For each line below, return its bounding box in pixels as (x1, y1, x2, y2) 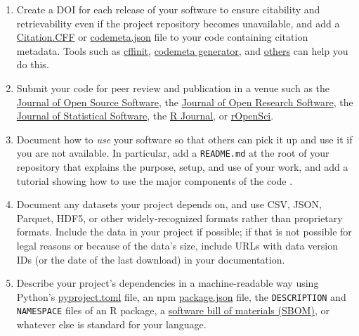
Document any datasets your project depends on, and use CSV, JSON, (16, 197, 322, 212)
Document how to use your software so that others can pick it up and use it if (16, 131, 353, 146)
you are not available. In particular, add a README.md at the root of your (16, 146, 329, 160)
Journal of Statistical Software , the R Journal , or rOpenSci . (16, 108, 274, 123)
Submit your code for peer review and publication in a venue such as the (16, 80, 330, 95)
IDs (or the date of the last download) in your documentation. (16, 252, 285, 266)
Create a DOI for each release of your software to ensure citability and (16, 2, 320, 16)
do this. (16, 57, 49, 72)
